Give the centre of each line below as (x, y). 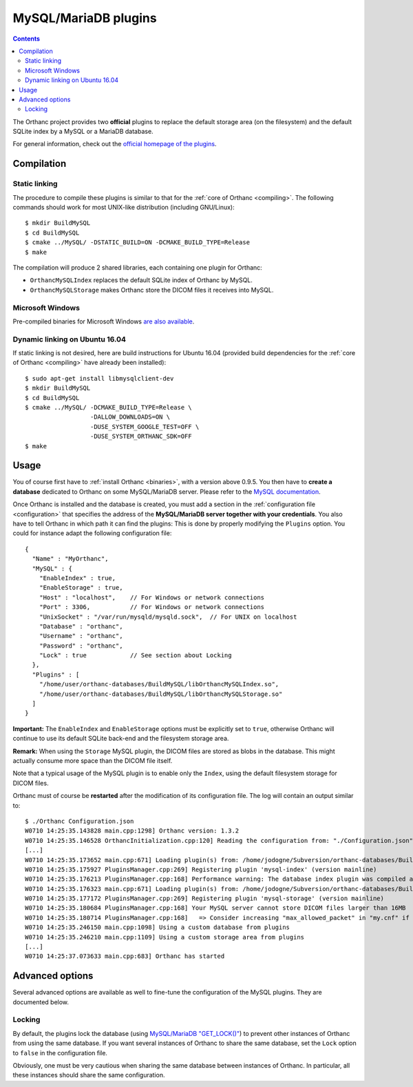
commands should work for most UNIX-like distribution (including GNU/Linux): (124, 207)
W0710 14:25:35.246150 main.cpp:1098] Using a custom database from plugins (158, 927)
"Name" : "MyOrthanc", (70, 559)
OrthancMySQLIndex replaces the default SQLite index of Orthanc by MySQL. (141, 280)
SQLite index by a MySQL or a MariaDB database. (83, 132)
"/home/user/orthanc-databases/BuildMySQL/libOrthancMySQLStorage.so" (161, 694)
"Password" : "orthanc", (81, 646)
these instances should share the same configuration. (89, 1075)
